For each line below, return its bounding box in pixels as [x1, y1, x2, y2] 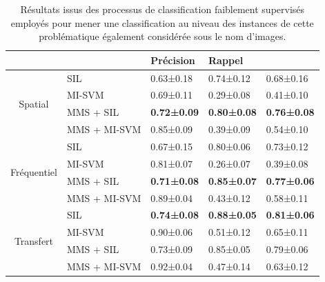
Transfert [14, 233, 54, 248]
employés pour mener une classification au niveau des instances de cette [10, 15, 314, 30]
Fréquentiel [10, 165, 57, 179]
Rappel [208, 52, 244, 67]
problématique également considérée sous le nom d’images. [39, 29, 286, 43]
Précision [150, 52, 195, 67]
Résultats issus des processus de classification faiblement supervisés [20, 2, 305, 16]
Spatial [19, 96, 49, 110]
